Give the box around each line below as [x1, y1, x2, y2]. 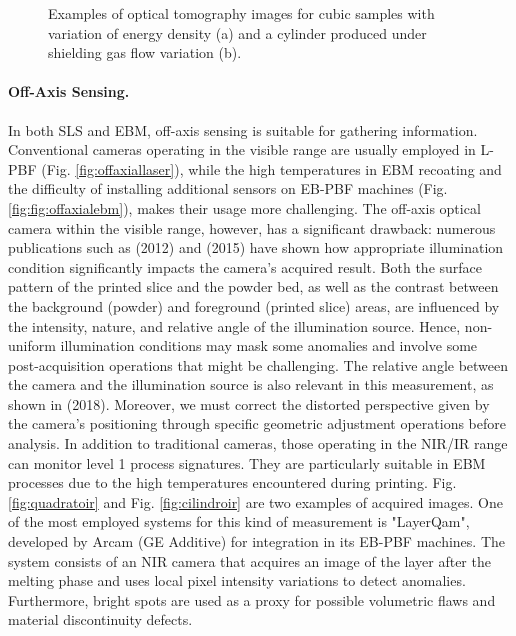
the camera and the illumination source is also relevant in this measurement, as [8, 374, 494, 395]
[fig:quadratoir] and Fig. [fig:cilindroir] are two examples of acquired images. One [8, 491, 503, 512]
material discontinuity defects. [8, 609, 193, 630]
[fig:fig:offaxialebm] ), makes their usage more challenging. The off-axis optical [8, 197, 481, 218]
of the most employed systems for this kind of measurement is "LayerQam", [8, 511, 470, 532]
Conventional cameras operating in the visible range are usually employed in [8, 139, 476, 160]
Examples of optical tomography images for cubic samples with [48, 3, 435, 23]
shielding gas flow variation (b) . [48, 42, 242, 63]
